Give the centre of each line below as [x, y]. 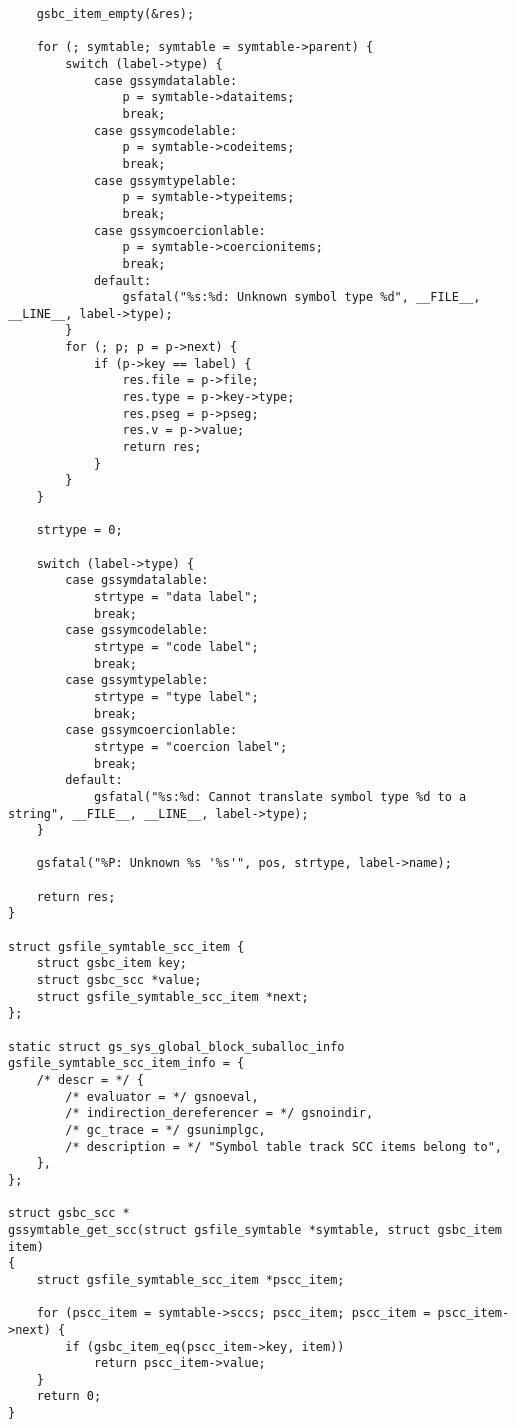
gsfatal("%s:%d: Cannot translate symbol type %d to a [280, 796]
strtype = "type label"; [176, 696]
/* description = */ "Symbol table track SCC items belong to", [283, 1146]
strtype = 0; [79, 530]
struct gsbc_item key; [111, 963]
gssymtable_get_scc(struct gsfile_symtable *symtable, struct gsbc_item [255, 1229]
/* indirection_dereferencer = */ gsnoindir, [219, 1113]
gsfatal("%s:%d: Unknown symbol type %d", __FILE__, [301, 297]
